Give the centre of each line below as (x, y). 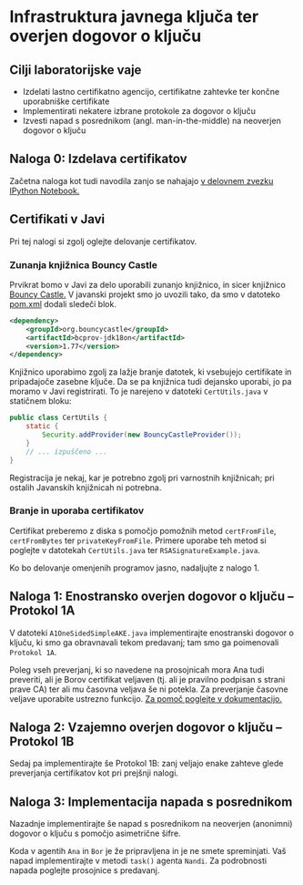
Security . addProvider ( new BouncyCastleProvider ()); (142, 435)
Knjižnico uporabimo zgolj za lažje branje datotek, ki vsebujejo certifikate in (151, 372)
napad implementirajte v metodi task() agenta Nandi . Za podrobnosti (138, 861)
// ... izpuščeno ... (66, 452)
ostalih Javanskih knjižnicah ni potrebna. (86, 487)
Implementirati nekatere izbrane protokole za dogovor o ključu (139, 111)
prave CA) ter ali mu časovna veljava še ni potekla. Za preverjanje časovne (149, 689)
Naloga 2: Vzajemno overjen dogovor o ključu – (146, 728)
